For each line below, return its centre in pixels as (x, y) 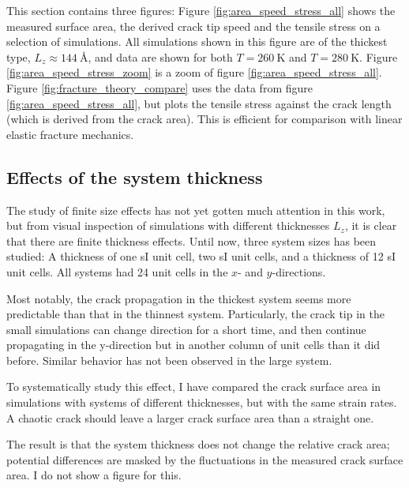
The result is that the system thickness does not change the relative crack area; (198, 444)
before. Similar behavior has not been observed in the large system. (169, 360)
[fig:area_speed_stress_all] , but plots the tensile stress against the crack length (199, 103)
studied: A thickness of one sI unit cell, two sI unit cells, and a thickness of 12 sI (201, 256)
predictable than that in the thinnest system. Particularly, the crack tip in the (195, 314)
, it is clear (371, 225)
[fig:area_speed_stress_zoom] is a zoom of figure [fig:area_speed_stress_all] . (194, 72)
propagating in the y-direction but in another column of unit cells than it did (193, 345)
